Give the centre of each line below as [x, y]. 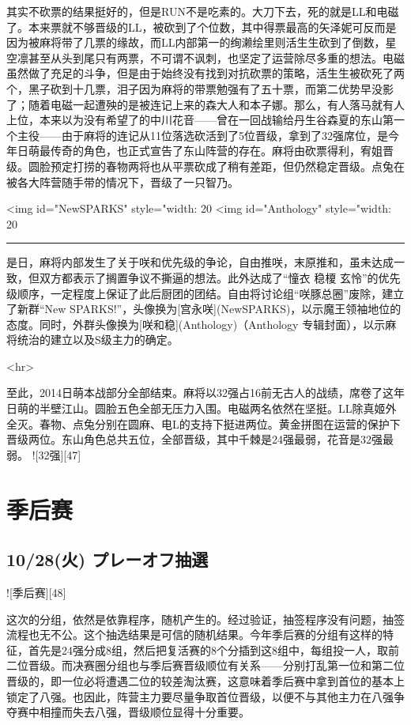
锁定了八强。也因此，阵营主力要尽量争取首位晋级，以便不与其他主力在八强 [200, 696]
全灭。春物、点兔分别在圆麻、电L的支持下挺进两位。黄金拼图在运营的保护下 [204, 423]
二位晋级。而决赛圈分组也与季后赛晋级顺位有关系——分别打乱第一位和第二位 [205, 665]
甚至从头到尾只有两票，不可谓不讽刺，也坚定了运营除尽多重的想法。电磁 [216, 57]
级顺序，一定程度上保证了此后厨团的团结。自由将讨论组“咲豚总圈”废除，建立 [205, 293]
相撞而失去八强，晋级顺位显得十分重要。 [144, 712]
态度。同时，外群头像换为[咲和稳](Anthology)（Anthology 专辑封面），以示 [196, 324]
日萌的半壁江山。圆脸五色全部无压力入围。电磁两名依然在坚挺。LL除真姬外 [202, 408]
